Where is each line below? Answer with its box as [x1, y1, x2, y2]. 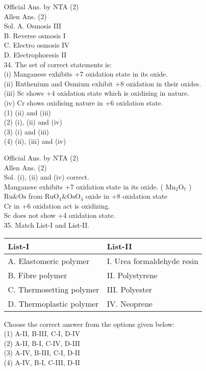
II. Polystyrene [106, 269, 157, 281]
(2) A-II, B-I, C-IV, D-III [4, 338, 80, 348]
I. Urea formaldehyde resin [106, 255, 199, 266]
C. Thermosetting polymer [8, 283, 99, 295]
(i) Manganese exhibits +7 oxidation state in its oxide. [4, 69, 168, 79]
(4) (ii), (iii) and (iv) [4, 136, 66, 146]
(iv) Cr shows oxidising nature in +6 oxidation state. [4, 97, 163, 107]
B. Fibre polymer [8, 269, 67, 281]
